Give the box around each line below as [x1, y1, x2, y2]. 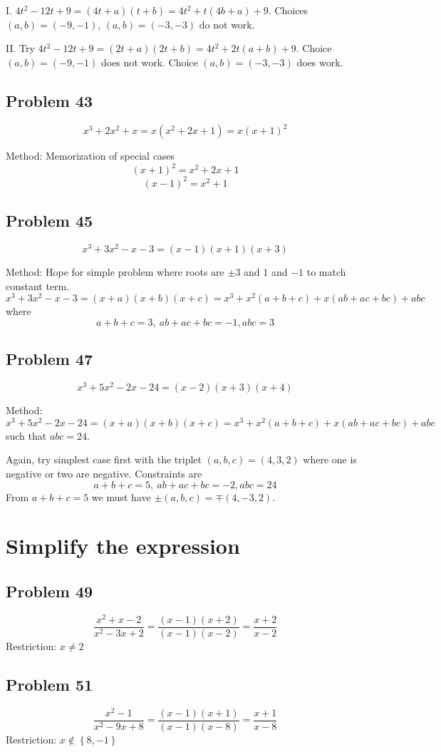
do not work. [199, 16, 255, 31]
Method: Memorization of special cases [6, 148, 175, 163]
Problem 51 [6, 673, 93, 695]
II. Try [6, 41, 35, 56]
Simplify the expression [6, 531, 240, 560]
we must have [91, 489, 151, 504]
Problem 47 [6, 348, 93, 370]
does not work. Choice [100, 54, 198, 69]
